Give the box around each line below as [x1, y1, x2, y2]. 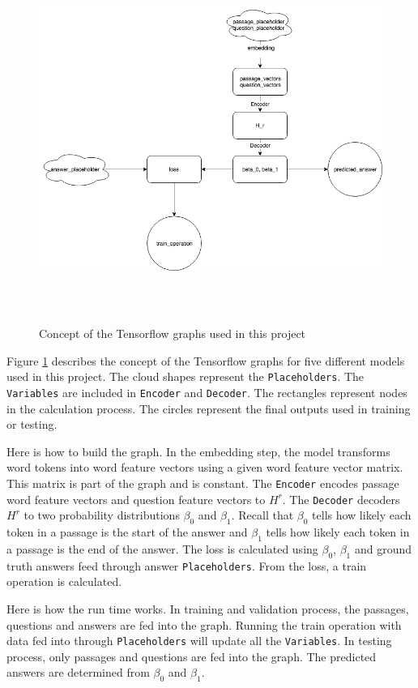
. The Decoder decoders [282, 490, 400, 507]
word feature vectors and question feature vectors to [6, 490, 266, 507]
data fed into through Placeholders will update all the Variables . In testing [6, 632, 392, 649]
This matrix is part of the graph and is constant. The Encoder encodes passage [6, 475, 399, 491]
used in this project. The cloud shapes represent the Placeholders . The [6, 368, 365, 385]
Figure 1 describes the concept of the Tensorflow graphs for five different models [6, 352, 405, 369]
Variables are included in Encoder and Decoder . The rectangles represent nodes [6, 383, 407, 400]
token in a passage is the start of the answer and [6, 523, 248, 541]
